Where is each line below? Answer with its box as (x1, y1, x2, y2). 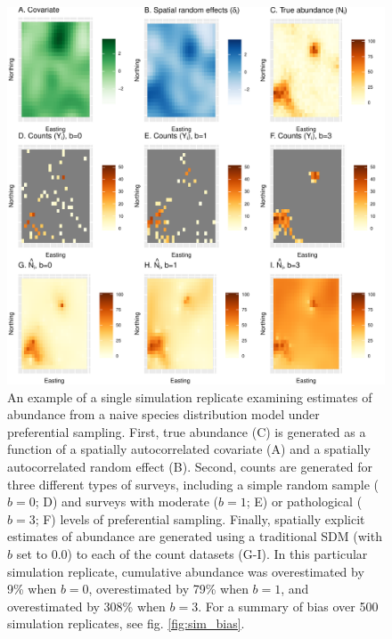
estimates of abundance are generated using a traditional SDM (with (7, 527, 382, 546)
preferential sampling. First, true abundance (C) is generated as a (7, 422, 366, 441)
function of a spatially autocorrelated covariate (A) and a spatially (7, 440, 371, 458)
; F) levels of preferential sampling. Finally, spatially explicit (35, 509, 365, 528)
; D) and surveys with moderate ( (35, 492, 219, 511)
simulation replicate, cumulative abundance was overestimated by (7, 562, 364, 580)
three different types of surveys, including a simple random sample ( (7, 474, 380, 493)
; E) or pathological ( (246, 492, 363, 511)
